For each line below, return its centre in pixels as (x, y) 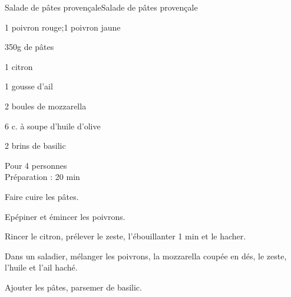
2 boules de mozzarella (46, 106)
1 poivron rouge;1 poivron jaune (63, 27)
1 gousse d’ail (29, 86)
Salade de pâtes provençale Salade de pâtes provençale (101, 7)
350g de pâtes (29, 47)
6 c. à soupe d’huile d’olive (53, 126)
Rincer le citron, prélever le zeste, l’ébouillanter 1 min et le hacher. (125, 236)
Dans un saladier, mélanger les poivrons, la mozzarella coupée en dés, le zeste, (146, 256)
